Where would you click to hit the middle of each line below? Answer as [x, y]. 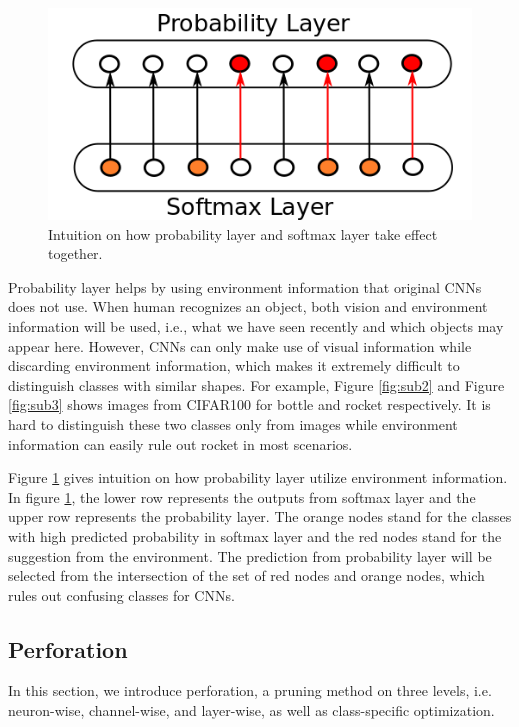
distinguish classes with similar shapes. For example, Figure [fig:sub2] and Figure [256, 384]
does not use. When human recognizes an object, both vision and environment [248, 306]
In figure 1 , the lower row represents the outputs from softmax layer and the [242, 496]
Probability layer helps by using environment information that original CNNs [245, 286]
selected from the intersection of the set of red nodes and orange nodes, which [246, 575]
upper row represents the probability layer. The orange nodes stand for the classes [260, 516]
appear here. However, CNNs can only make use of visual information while [240, 345]
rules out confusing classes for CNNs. [121, 594]
